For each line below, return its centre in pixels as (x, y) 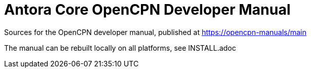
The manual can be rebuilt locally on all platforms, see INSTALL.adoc (120, 48)
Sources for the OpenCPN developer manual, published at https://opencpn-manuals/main (155, 32)
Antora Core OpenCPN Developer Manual (148, 10)
